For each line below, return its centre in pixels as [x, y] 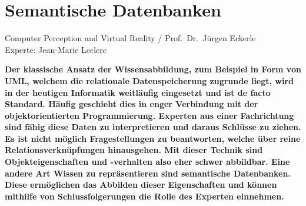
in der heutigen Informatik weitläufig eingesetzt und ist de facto [138, 92]
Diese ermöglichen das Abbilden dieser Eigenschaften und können [141, 185]
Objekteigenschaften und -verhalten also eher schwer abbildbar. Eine [147, 162]
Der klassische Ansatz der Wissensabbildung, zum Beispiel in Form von [153, 69]
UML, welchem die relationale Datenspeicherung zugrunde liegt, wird [149, 80]
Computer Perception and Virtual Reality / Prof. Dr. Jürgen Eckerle [130, 38]
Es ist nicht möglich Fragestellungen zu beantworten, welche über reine [153, 138]
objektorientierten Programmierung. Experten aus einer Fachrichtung [149, 115]
